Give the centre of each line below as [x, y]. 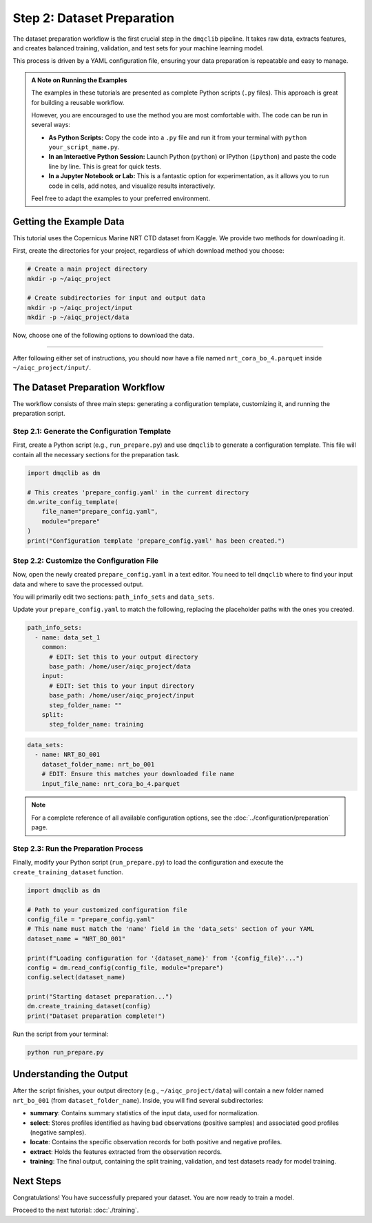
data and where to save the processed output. [78, 584]
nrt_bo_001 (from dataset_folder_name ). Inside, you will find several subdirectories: [138, 1100]
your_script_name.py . [84, 147]
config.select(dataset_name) [76, 978]
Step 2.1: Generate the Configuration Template [92, 432]
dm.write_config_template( [73, 502]
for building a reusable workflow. [78, 102]
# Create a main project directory [87, 269]
